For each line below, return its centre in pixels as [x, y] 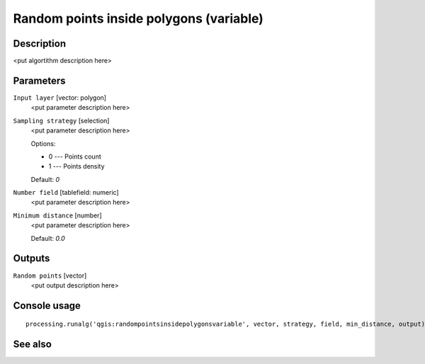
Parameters [39, 80]
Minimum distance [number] [57, 215]
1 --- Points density [77, 166]
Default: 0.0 [48, 238]
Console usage [47, 306]
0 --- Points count [75, 157]
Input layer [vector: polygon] [59, 97]
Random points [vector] [50, 275]
